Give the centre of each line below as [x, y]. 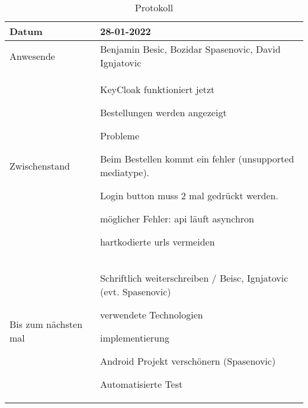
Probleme [119, 136]
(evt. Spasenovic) [135, 291]
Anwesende [32, 56]
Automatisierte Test [141, 384]
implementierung [134, 338]
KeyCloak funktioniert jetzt [157, 89]
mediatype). [125, 172]
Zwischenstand [40, 165]
